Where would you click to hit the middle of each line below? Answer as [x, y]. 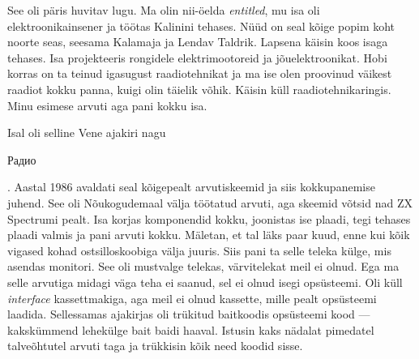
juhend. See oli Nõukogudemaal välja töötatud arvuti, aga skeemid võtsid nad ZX [210, 202]
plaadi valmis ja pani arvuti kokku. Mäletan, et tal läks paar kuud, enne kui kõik [209, 235]
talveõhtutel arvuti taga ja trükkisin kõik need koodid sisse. [155, 346]
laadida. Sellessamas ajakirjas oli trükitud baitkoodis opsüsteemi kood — [189, 314]
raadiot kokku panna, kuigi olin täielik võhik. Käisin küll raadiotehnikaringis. [199, 89]
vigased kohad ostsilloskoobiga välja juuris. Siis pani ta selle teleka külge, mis [199, 250]
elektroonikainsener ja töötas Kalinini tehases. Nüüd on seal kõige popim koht [201, 26]
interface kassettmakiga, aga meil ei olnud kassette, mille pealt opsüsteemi [192, 298]
